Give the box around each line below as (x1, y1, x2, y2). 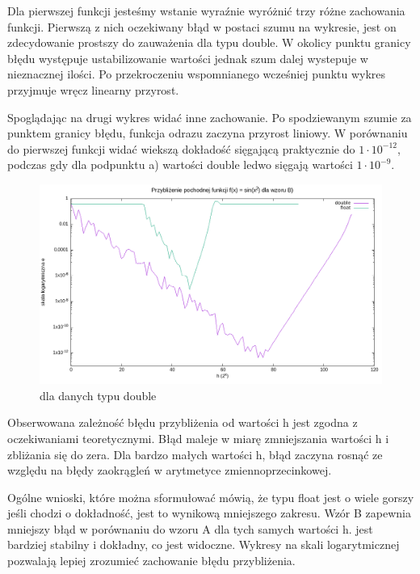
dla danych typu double (40, 386, 157, 403)
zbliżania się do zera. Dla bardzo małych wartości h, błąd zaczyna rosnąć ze (7, 445, 383, 462)
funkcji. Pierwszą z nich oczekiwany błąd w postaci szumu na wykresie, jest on (7, 18, 397, 35)
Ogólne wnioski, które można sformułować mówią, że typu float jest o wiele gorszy (7, 488, 414, 505)
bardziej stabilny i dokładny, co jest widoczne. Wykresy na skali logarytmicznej (7, 536, 400, 553)
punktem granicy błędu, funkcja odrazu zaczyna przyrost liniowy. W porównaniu (7, 125, 408, 141)
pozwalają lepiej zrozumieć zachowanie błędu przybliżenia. (7, 552, 296, 569)
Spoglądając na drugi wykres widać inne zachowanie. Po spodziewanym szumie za (7, 108, 412, 125)
